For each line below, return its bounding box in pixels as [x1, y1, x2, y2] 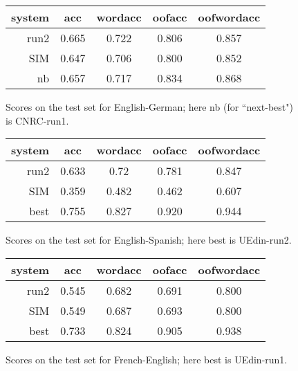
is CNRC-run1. [6, 113, 69, 127]
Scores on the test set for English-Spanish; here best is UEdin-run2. [6, 233, 292, 247]
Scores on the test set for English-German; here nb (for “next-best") [6, 100, 293, 114]
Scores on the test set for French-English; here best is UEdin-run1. [6, 352, 288, 366]
